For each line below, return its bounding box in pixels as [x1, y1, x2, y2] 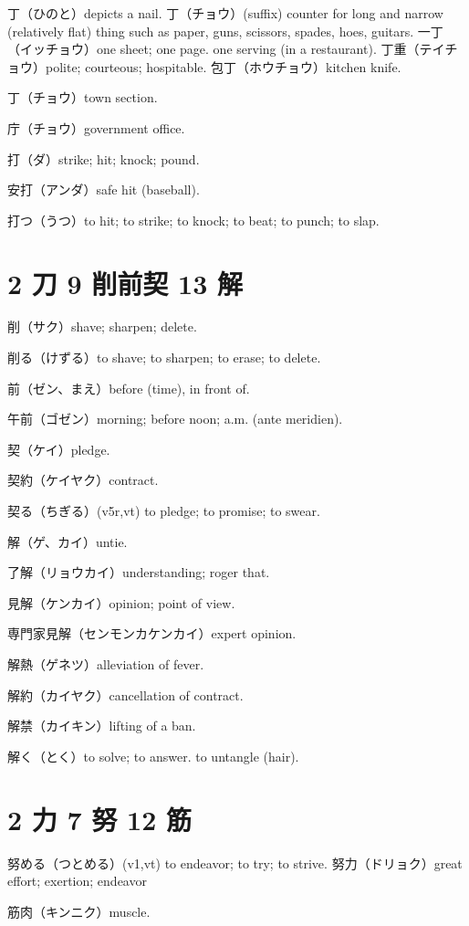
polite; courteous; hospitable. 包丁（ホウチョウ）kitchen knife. [45, 57, 401, 76]
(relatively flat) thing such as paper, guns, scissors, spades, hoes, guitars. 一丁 [7, 21, 443, 40]
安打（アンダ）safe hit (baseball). [7, 180, 200, 199]
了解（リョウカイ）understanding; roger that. [7, 563, 270, 582]
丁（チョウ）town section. [7, 88, 158, 107]
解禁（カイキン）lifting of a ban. [7, 716, 196, 735]
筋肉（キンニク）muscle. [7, 901, 151, 921]
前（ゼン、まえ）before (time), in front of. [7, 378, 250, 397]
